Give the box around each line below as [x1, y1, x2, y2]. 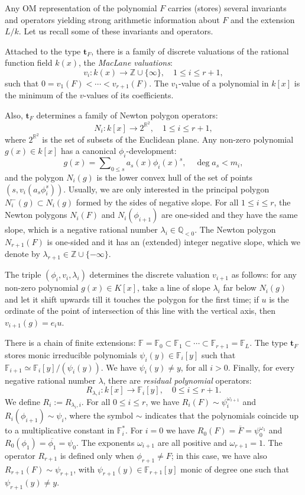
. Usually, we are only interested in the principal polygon [63, 182, 270, 195]
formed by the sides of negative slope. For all [76, 195, 239, 208]
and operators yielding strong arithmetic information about [5, 13, 220, 25]
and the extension [230, 13, 295, 25]
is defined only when [60, 449, 134, 461]
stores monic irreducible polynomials [5, 348, 137, 361]
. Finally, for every [228, 361, 295, 373]
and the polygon [5, 171, 64, 183]
